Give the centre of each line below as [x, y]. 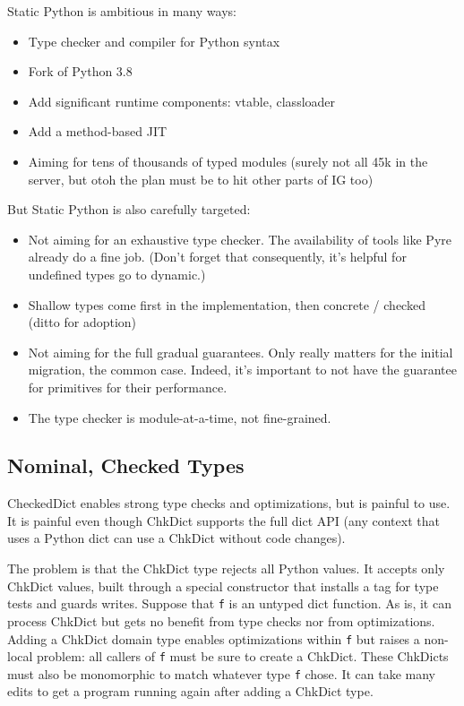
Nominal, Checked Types [126, 465]
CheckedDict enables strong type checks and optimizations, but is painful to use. [229, 503]
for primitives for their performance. [128, 387]
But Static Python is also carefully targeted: [129, 209]
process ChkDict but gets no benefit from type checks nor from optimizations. [221, 620]
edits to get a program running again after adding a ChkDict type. [190, 691]
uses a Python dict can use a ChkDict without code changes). [176, 538]
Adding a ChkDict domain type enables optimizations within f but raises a [214, 638]
